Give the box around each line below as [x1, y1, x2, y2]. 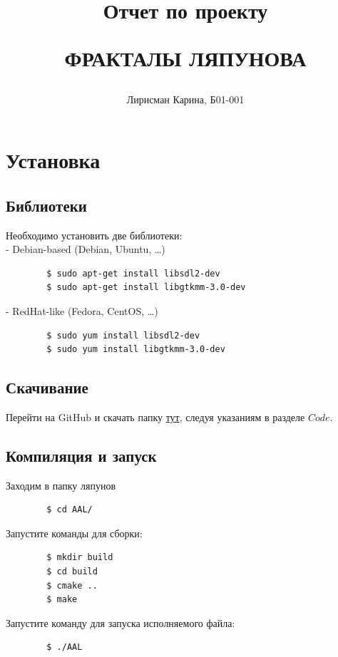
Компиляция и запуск [6, 444, 157, 466]
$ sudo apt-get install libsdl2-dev [46, 268, 220, 279]
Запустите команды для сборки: [6, 525, 143, 540]
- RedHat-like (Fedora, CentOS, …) [6, 303, 158, 318]
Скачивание [6, 376, 88, 398]
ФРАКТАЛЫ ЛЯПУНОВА [64, 43, 307, 73]
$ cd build [46, 567, 98, 577]
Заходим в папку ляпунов [6, 477, 116, 492]
